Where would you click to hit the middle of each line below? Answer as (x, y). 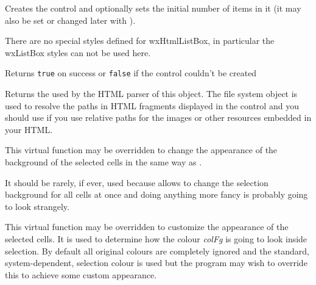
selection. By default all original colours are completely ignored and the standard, (157, 251)
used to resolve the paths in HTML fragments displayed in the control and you (152, 105)
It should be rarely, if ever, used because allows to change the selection (137, 182)
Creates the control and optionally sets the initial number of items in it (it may (153, 8)
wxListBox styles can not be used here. (78, 52)
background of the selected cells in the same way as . (104, 162)
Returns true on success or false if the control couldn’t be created (131, 73)
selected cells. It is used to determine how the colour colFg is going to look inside (156, 238)
